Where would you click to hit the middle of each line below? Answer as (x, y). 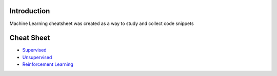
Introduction (30, 11)
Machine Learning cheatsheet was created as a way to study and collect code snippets (102, 23)
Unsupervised (37, 57)
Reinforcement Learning (48, 64)
